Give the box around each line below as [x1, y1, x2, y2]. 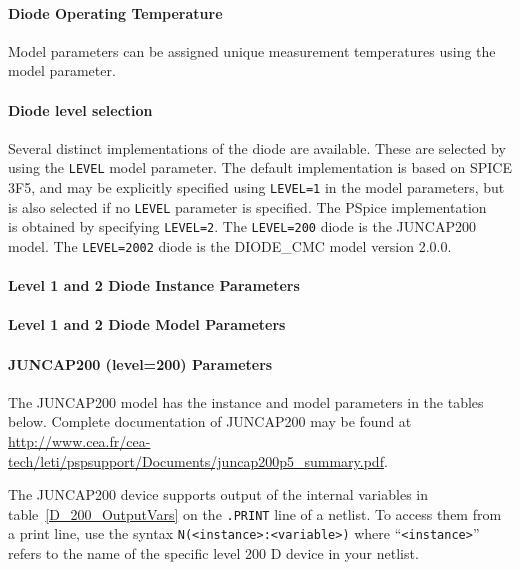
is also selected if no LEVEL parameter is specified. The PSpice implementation [8, 196, 487, 217]
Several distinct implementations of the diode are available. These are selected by [8, 137, 506, 158]
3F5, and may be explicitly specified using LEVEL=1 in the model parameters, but [8, 177, 505, 198]
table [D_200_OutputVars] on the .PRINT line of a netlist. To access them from [8, 503, 502, 524]
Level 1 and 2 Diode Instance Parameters [8, 275, 300, 296]
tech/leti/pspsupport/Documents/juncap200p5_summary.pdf [8, 450, 384, 471]
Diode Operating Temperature [8, 2, 223, 23]
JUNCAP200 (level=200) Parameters [8, 353, 273, 374]
